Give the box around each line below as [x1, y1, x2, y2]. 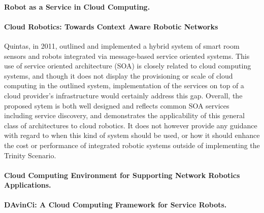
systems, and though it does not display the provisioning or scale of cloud [4, 70, 233, 81]
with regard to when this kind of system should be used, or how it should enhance [4, 130, 260, 140]
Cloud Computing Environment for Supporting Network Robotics [4, 169, 240, 180]
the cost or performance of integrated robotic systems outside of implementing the [4, 139, 260, 150]
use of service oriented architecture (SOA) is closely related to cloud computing [4, 60, 251, 71]
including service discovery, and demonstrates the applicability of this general [4, 110, 245, 121]
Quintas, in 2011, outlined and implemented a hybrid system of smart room [4, 40, 240, 51]
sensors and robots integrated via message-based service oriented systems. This [4, 50, 250, 61]
